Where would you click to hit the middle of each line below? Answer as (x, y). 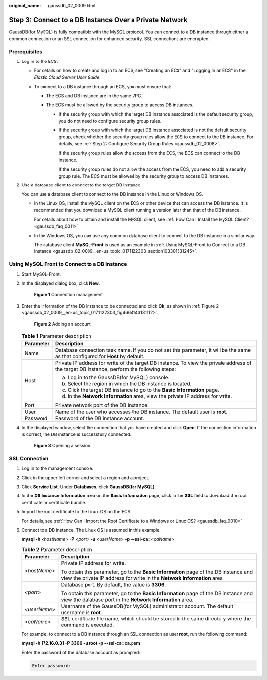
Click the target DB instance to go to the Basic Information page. (143, 390)
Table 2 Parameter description (57, 549)
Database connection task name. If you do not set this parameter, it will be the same (153, 350)
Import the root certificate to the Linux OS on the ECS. (77, 512)
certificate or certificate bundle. (54, 502)
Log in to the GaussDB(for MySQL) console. (118, 378)
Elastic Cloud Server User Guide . (67, 77)
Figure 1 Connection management (68, 295)
